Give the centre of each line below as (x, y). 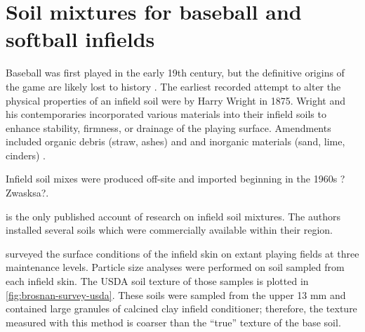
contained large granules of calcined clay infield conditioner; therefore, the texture (181, 308)
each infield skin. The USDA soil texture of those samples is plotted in (157, 281)
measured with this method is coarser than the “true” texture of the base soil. (173, 322)
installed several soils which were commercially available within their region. (169, 230)
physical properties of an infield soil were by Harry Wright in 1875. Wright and (175, 100)
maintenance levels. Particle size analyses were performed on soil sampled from (175, 267)
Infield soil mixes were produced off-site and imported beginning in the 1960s (172, 179)
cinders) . (26, 155)
